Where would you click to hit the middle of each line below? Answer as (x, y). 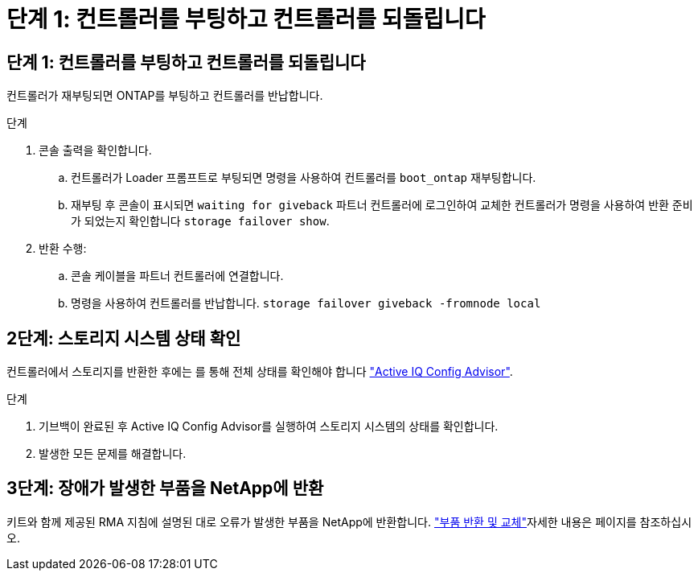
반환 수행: (63, 249)
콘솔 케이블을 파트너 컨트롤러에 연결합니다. (177, 276)
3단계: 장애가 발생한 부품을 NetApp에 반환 (165, 488)
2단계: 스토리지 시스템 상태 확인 (124, 338)
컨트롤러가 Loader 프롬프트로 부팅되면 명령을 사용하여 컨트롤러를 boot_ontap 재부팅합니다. (304, 178)
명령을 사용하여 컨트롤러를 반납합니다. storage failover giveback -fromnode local (306, 303)
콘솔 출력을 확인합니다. (95, 150)
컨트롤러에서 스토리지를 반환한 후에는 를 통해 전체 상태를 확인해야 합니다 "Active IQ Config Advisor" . (260, 372)
